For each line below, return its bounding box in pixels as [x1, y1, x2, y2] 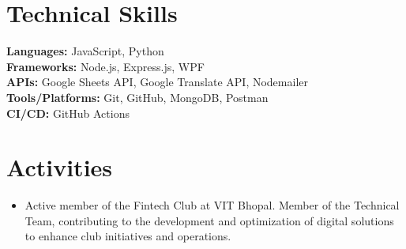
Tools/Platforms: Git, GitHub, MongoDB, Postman [6, 89, 269, 105]
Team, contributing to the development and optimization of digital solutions [24, 212, 394, 228]
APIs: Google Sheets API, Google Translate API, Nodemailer [6, 74, 308, 90]
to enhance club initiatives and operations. [24, 228, 231, 244]
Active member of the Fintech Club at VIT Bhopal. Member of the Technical [24, 197, 400, 213]
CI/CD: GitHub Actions [6, 104, 130, 121]
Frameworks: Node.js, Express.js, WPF [6, 58, 205, 74]
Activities [6, 151, 113, 183]
